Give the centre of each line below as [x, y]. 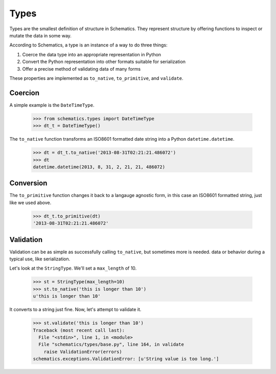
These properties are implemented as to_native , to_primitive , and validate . [96, 78]
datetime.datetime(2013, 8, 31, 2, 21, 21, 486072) [99, 167]
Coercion [24, 93]
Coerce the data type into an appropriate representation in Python [91, 54]
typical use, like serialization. [40, 259]
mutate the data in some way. [40, 35]
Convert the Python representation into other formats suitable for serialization [104, 62]
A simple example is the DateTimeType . [52, 105]
